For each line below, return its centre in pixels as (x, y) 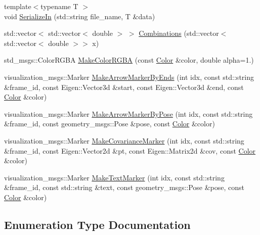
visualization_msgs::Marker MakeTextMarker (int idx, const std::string (114, 177)
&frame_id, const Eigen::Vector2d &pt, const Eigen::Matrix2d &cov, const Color (130, 150)
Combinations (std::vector (179, 33)
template (18, 6)
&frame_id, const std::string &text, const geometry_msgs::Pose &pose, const (124, 187)
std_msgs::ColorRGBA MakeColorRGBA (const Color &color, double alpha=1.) (129, 60)
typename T (59, 6)
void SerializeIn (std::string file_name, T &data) (80, 16)
